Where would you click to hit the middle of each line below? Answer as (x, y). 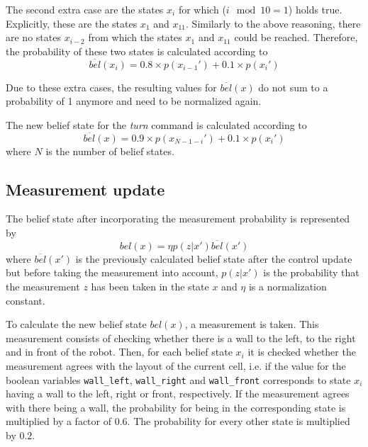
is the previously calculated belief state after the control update (214, 258)
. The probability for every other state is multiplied (239, 421)
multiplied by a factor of (59, 421)
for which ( (202, 9)
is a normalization (288, 286)
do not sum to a (293, 87)
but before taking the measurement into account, (112, 272)
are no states (33, 37)
